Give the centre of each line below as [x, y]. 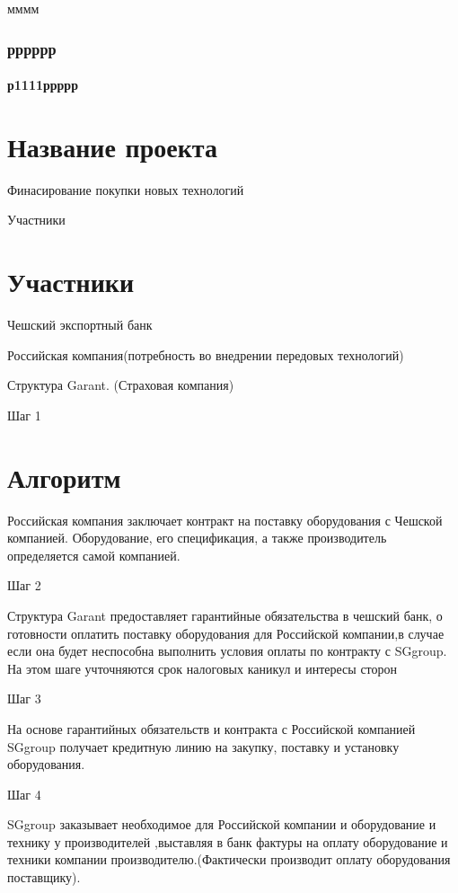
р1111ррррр [43, 85]
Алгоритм [64, 477]
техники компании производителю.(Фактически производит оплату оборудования [229, 859]
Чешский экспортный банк [80, 325]
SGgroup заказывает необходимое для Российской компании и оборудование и [222, 824]
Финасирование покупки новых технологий [126, 189]
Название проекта [112, 146]
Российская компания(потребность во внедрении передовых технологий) [206, 354]
